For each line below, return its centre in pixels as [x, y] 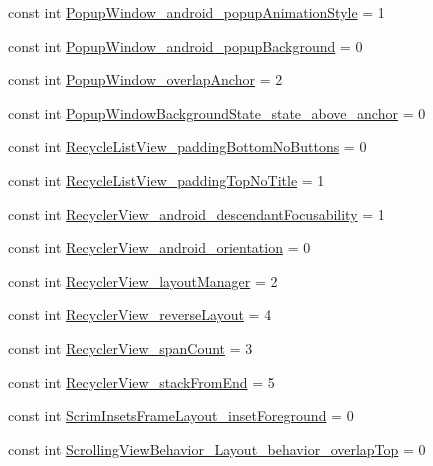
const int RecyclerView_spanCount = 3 [130, 347]
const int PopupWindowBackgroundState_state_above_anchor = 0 [217, 112]
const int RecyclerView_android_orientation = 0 [159, 247]
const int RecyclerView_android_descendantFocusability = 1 [196, 213]
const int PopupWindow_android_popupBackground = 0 [185, 45]
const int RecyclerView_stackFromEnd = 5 [141, 381]
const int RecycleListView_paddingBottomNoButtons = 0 [187, 146]
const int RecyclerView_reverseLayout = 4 [140, 314]
